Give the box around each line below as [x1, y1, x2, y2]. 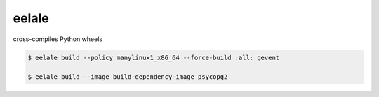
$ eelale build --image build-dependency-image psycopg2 [27, 73, 228, 81]
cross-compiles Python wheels [13, 35, 103, 43]
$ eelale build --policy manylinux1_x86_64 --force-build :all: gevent [27, 53, 280, 61]
